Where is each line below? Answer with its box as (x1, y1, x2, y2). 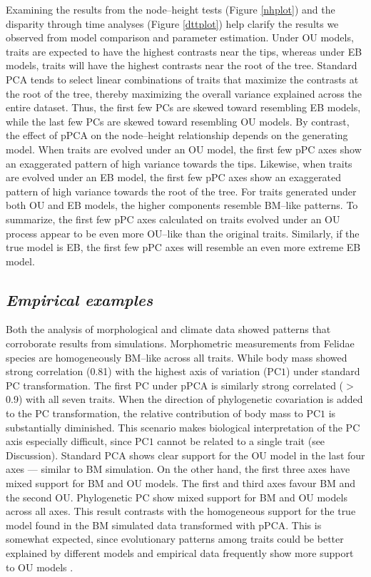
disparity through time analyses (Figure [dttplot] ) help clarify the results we (6, 16, 339, 31)
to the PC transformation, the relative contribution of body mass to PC (6, 406, 321, 421)
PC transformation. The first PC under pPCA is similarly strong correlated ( (6, 377, 344, 392)
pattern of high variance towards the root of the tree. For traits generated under (6, 183, 357, 198)
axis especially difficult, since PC (6, 434, 149, 449)
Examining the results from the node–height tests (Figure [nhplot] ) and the (6, 2, 335, 16)
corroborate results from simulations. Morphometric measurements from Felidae (6, 336, 355, 351)
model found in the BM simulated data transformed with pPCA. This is (6, 517, 322, 532)
